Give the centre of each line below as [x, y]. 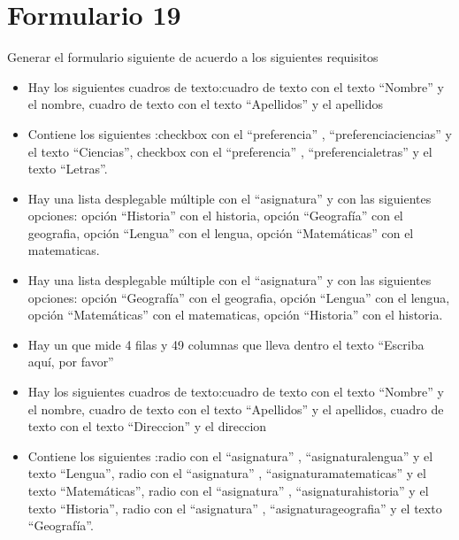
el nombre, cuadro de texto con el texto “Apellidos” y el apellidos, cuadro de [236, 409]
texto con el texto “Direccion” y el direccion [147, 426]
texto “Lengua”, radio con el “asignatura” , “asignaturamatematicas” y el [227, 473]
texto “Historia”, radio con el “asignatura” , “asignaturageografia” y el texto [235, 508]
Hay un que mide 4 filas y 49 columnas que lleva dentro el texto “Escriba [226, 344]
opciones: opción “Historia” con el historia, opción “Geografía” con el [215, 216]
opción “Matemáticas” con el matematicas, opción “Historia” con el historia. [235, 315]
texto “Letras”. [68, 169]
